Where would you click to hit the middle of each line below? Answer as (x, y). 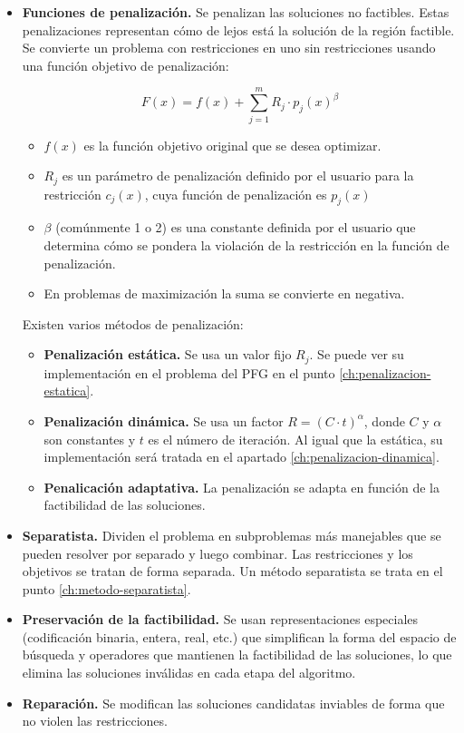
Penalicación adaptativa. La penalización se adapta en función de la (242, 487)
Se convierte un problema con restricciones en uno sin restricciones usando (229, 48)
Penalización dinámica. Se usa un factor (164, 420)
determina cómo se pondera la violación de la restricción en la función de (246, 244)
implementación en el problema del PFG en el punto (189, 372)
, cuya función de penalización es (236, 194)
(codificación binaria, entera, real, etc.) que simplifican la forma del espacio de (239, 636)
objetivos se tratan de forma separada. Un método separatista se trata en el (232, 571)
